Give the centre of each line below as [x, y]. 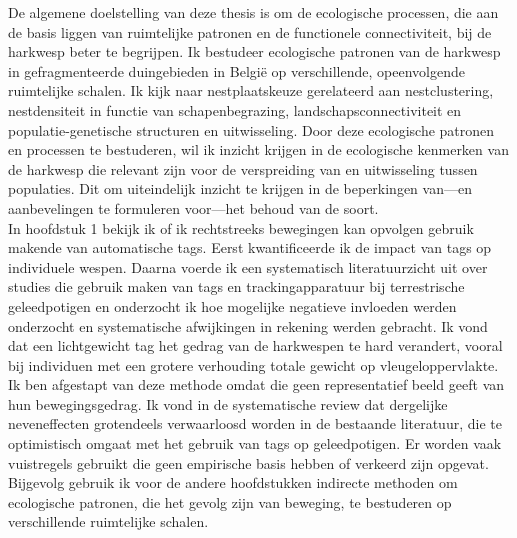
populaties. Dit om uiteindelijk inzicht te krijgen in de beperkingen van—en [240, 188]
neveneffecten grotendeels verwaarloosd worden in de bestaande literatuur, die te [255, 423]
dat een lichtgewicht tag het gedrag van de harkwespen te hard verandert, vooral [255, 345]
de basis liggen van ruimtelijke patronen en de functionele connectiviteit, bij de [250, 31]
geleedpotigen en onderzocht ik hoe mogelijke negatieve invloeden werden [232, 305]
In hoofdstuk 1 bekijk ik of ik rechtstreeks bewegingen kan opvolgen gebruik [241, 227]
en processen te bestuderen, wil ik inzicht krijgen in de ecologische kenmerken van [258, 149]
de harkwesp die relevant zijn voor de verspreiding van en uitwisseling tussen [243, 168]
